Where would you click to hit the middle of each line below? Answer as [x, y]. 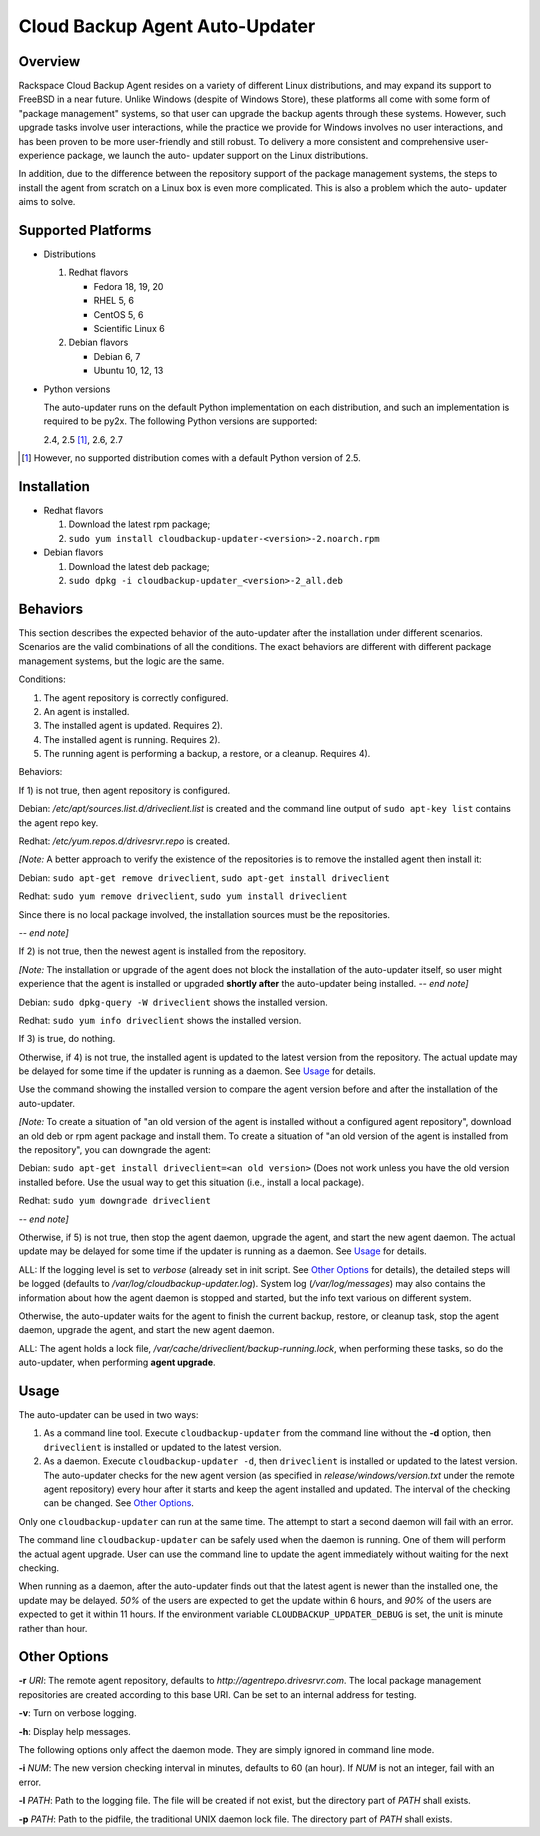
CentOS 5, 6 [118, 314]
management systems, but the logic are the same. [121, 661]
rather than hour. [53, 1628]
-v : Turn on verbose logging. [77, 1713]
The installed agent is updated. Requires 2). [133, 726]
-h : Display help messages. [75, 1731]
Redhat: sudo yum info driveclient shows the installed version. [160, 1020]
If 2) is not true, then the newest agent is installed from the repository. [162, 951]
